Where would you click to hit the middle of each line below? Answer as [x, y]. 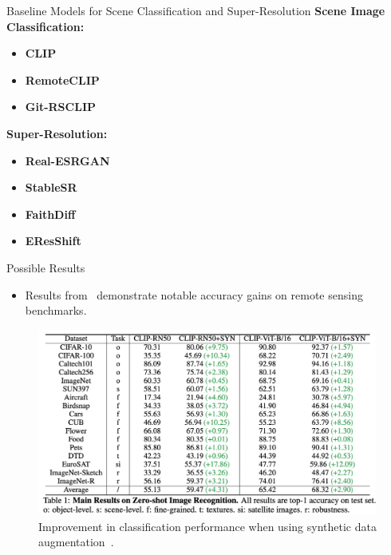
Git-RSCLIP [60, 107]
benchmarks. [56, 310]
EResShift [53, 241]
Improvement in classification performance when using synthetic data [207, 526]
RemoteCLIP [62, 79]
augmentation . [76, 542]
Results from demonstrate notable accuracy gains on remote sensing [194, 294]
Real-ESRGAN [67, 160]
